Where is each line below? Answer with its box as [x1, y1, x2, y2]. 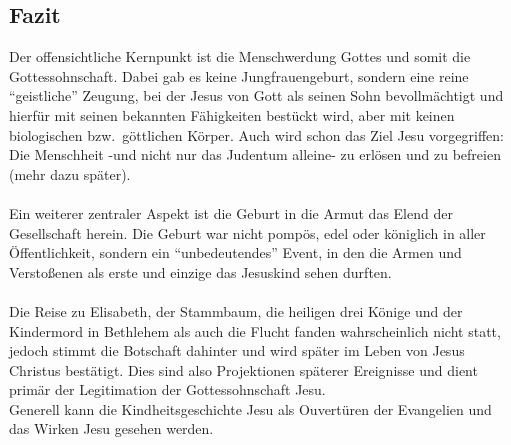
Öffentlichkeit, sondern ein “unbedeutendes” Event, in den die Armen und [9, 242, 462, 263]
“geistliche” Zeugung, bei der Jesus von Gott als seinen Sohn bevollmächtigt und [9, 85, 504, 106]
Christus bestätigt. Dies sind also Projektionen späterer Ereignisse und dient [9, 359, 478, 380]
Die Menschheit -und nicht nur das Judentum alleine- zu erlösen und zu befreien [9, 144, 501, 165]
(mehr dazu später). [9, 163, 131, 184]
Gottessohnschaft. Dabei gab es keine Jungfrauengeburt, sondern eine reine [9, 65, 469, 86]
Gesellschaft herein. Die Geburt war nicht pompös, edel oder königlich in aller [9, 222, 486, 243]
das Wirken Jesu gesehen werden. [9, 418, 214, 439]
